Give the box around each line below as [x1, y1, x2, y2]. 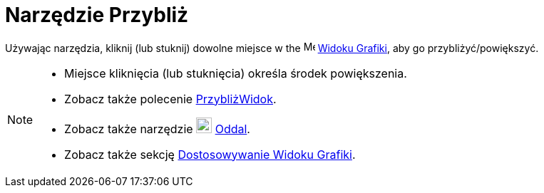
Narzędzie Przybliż [5, 3, 189, 27]
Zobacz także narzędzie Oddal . [64, 121, 250, 136]
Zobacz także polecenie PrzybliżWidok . [64, 91, 277, 106]
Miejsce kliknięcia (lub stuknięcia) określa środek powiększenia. [64, 66, 407, 80]
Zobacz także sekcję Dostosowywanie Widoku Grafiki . [64, 147, 356, 162]
